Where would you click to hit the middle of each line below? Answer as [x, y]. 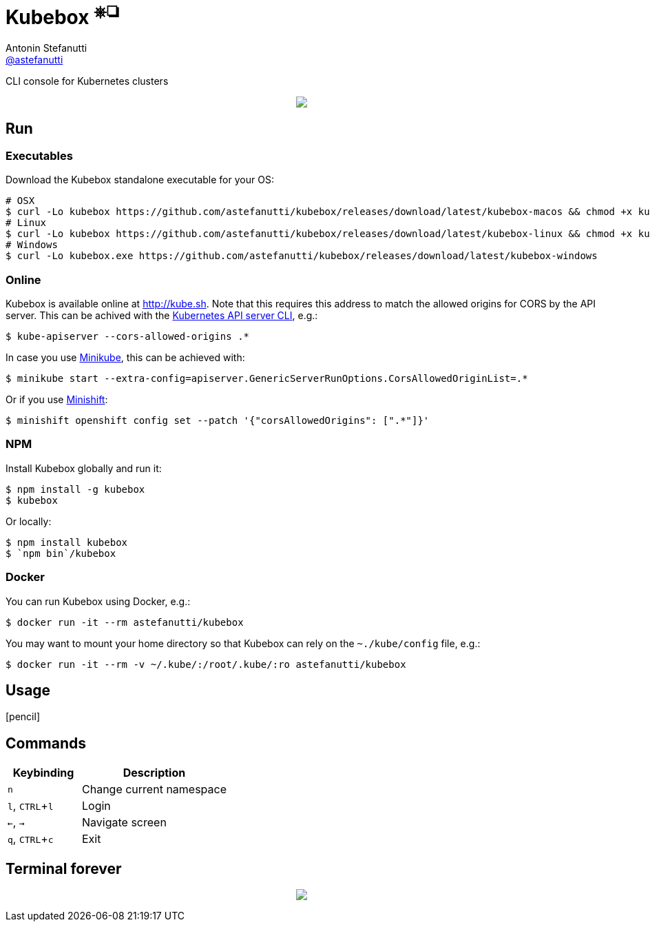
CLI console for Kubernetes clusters [87, 81]
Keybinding [43, 773]
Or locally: [29, 521]
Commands [46, 743]
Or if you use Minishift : [57, 400]
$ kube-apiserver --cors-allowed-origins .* [128, 337]
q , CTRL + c [31, 839]
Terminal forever [64, 868]
